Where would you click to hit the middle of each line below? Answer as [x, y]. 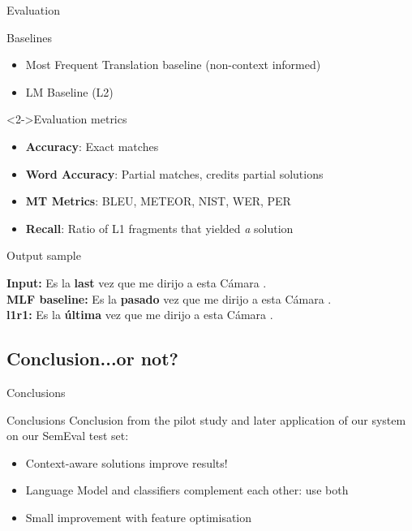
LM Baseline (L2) [69, 91]
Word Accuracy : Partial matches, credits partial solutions [174, 173]
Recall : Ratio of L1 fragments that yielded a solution [159, 228]
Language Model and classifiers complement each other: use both [187, 490]
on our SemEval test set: [68, 436]
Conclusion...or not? [92, 358]
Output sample [44, 255]
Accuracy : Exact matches [92, 146]
